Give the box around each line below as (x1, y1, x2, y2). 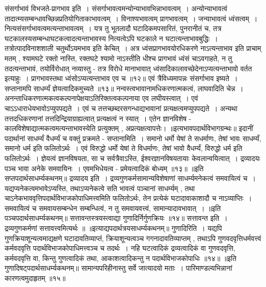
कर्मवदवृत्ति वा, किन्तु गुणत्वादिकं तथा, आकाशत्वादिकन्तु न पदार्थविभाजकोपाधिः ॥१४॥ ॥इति (5, 252, 236, 263)
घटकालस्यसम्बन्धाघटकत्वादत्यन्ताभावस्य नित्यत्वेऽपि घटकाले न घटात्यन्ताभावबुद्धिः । (5, 33, 218, 43)
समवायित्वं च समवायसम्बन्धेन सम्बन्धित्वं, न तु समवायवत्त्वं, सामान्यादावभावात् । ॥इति (5, 202, 221, 213)
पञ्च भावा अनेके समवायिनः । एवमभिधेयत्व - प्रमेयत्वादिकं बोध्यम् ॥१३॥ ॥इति (5, 163, 204, 173)
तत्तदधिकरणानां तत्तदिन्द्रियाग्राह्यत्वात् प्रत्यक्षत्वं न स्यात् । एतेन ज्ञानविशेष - (5, 113, 192, 123)
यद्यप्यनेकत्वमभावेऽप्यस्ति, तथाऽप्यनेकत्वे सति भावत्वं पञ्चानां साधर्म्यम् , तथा (5, 182, 195, 193)
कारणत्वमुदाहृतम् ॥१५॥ (5, 273, 66, 283)
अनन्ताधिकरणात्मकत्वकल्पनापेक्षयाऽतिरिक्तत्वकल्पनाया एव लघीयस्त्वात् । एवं (5, 93, 198, 103)
